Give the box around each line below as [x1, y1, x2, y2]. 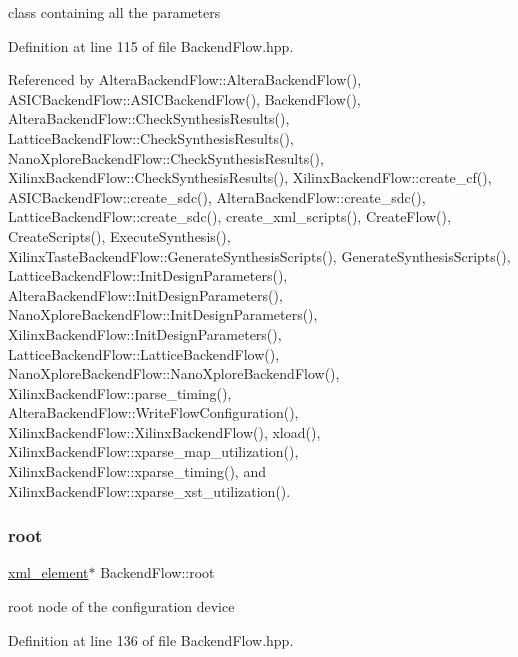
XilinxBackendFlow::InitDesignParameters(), [8, 323, 282, 344]
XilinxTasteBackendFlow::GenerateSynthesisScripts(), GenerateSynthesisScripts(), [8, 245, 511, 266]
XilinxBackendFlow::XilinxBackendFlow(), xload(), [8, 421, 321, 442]
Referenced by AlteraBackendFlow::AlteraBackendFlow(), [8, 69, 362, 90]
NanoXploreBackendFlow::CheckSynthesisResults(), [8, 147, 324, 168]
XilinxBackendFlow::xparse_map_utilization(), [8, 441, 299, 462]
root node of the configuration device [8, 596, 235, 617]
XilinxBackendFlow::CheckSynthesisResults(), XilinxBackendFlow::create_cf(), [8, 167, 492, 188]
